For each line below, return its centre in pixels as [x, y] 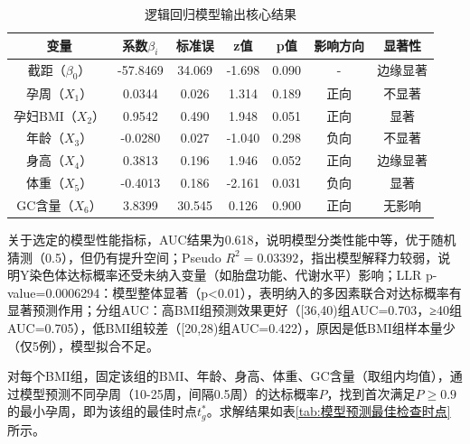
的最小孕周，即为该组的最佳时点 [102, 411]
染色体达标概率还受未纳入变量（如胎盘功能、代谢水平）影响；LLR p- [233, 275]
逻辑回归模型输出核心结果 [221, 14]
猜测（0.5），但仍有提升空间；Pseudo [114, 257]
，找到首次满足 [371, 393]
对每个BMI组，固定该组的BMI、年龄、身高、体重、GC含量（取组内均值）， [229, 376]
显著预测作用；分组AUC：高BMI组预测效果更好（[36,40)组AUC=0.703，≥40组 [235, 310]
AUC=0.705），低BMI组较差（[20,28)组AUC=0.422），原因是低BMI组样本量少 [231, 327]
